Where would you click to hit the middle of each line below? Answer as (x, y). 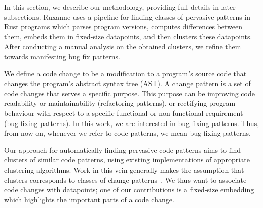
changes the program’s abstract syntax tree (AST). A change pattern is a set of (127, 83)
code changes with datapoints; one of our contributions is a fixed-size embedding (129, 190)
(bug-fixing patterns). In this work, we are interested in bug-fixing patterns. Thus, (132, 123)
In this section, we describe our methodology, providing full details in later (120, 7)
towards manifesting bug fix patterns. (62, 56)
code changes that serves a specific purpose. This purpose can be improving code (129, 93)
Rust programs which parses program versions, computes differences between (123, 27)
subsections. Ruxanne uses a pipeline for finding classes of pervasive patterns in (127, 16)
